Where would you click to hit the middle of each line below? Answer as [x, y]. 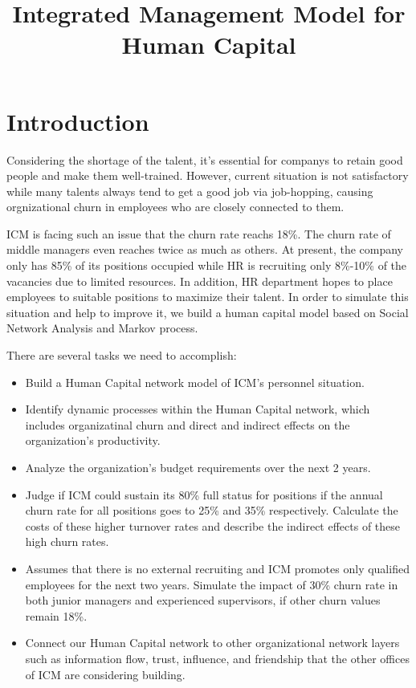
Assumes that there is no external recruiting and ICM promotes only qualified [217, 568]
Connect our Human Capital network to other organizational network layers [212, 643]
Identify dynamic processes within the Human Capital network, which [198, 409]
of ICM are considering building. [105, 674]
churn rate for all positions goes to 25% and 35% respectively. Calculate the [212, 510]
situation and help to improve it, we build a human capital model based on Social [208, 312]
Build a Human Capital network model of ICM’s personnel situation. [195, 382]
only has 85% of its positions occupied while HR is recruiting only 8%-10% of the [207, 265]
